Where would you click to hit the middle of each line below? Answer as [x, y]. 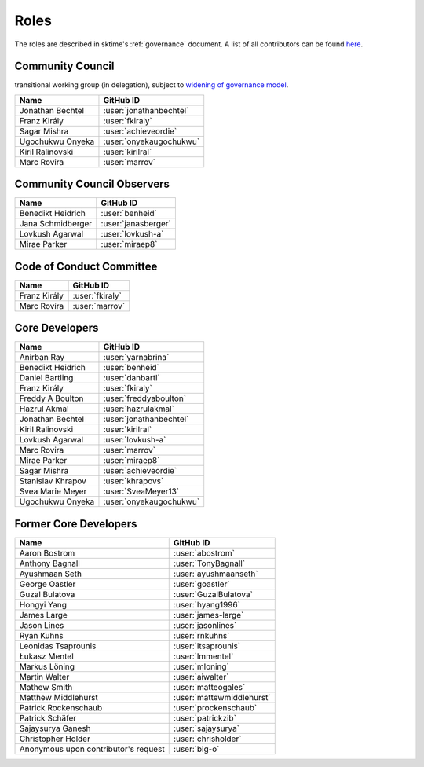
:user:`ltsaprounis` [207, 646]
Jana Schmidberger [56, 224]
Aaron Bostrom [47, 552]
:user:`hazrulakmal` [139, 409]
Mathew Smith [46, 687]
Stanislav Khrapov [53, 481]
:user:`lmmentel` [203, 656]
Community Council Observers [92, 184]
